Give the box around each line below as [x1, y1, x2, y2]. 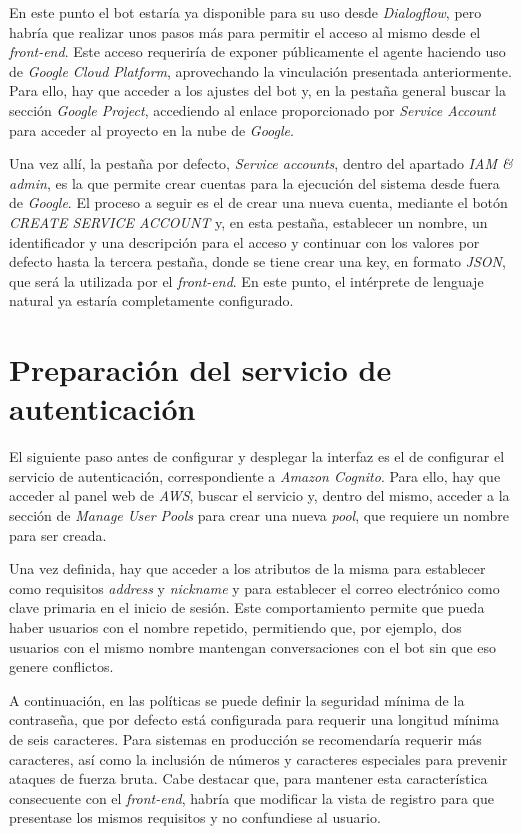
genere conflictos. [9, 656, 114, 677]
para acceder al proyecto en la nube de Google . [9, 119, 294, 140]
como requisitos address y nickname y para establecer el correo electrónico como [9, 577, 500, 598]
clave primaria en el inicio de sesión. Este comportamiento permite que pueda [9, 597, 485, 618]
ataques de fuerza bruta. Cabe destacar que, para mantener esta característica [9, 768, 488, 789]
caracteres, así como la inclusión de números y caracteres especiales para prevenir [9, 748, 508, 769]
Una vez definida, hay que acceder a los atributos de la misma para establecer [9, 558, 486, 579]
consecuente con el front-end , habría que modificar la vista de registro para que [9, 787, 495, 808]
